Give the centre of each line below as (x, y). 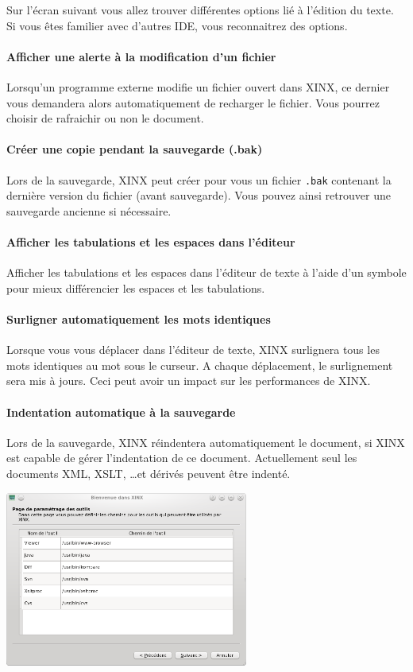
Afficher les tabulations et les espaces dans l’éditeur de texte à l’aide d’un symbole (206, 272)
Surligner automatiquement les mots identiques (139, 319)
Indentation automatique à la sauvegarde (121, 412)
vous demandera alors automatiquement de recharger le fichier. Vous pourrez (193, 102)
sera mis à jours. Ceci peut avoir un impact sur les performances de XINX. (189, 381)
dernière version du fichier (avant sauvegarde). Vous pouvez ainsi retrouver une (199, 195)
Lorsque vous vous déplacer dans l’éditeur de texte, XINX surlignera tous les (193, 350)
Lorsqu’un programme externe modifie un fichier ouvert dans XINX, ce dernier (198, 86)
